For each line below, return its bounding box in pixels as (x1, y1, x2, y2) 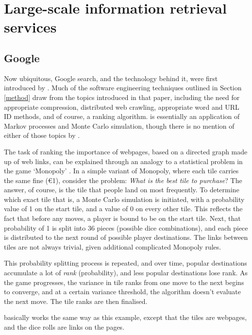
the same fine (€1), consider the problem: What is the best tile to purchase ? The (4, 175, 242, 185)
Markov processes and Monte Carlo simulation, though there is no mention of (4, 120, 235, 131)
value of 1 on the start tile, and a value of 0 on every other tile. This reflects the (4, 203, 243, 214)
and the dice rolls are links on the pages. (4, 322, 125, 332)
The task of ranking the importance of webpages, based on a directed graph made (4, 146, 248, 156)
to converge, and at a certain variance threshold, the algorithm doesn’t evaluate (4, 286, 241, 297)
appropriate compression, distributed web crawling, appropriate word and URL (4, 101, 239, 112)
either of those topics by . (4, 130, 80, 140)
